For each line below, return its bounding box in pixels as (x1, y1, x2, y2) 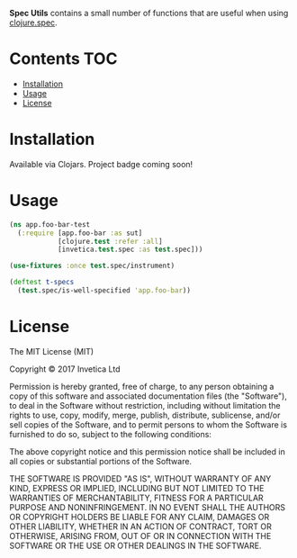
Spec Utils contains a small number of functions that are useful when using (9, 8, 289, 18)
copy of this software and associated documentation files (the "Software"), (9, 391, 288, 401)
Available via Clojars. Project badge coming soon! (9, 158, 193, 169)
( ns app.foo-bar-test (9, 220, 91, 229)
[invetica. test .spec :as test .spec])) (57, 245, 203, 255)
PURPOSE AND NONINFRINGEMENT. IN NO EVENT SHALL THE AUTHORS (9, 501, 286, 512)
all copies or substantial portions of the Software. (9, 455, 192, 466)
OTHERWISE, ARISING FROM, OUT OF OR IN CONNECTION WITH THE (9, 530, 272, 541)
